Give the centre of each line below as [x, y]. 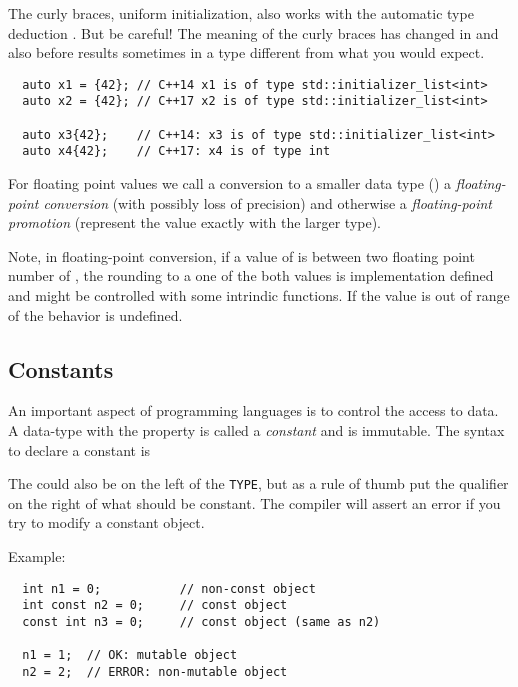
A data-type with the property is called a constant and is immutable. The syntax [256, 430]
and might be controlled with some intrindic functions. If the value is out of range [259, 295]
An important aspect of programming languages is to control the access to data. [253, 410]
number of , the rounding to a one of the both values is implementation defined [251, 275]
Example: [37, 556]
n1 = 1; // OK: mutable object [130, 655]
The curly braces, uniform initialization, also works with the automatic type [241, 13]
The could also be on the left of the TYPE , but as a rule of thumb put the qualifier [258, 483]
